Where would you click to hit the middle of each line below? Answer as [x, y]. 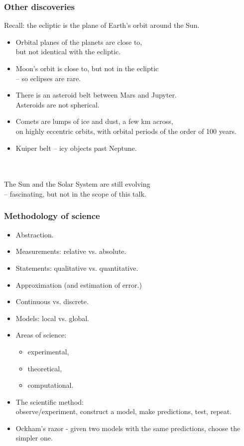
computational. [51, 385]
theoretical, [45, 368]
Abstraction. [35, 234]
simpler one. [34, 438]
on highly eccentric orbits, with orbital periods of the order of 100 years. [126, 131]
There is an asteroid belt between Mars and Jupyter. [96, 95]
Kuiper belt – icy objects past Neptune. [76, 148]
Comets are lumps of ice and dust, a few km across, [94, 121]
